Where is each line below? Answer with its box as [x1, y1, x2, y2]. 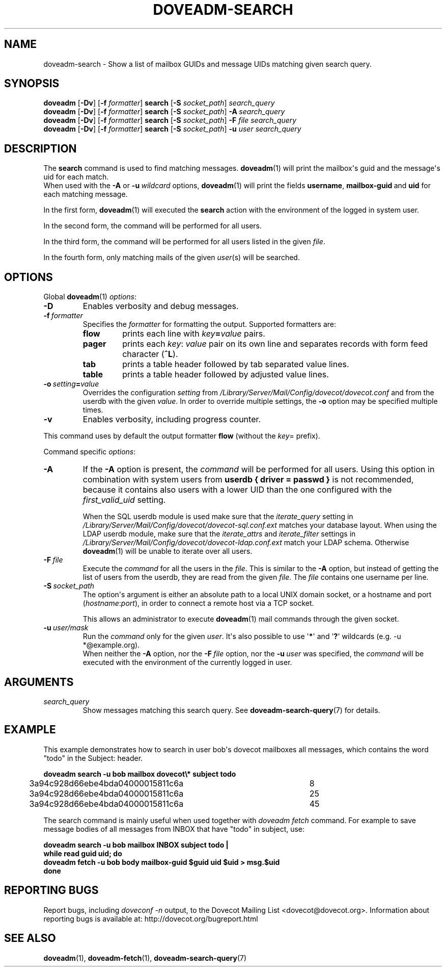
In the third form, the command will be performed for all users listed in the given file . [43, 237, 325, 246]
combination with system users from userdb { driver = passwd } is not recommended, [82, 474, 414, 485]
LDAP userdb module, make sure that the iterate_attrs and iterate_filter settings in [82, 529, 356, 539]
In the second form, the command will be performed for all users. [43, 221, 262, 231]
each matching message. [43, 190, 128, 199]
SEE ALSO [4, 932, 56, 945]
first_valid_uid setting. [82, 495, 166, 505]
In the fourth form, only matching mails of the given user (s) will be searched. [43, 253, 300, 262]
